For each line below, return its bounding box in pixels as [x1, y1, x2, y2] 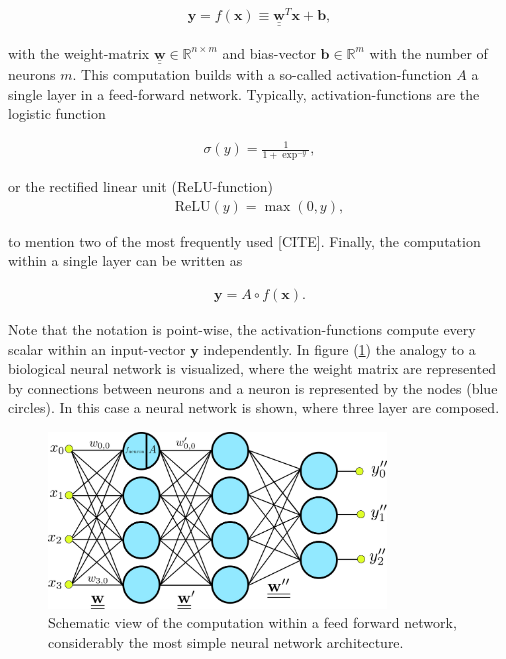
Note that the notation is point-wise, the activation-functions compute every [8, 318, 476, 339]
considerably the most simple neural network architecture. [48, 631, 404, 652]
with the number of [369, 42, 488, 63]
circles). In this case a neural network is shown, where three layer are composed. [8, 397, 500, 418]
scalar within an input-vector [8, 338, 186, 359]
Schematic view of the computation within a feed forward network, [48, 612, 457, 633]
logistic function [8, 103, 106, 124]
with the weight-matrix [8, 42, 150, 63]
